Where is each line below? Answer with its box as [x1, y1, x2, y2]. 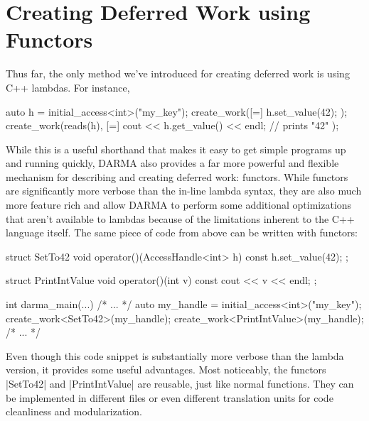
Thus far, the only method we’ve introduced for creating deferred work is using [6, 66, 350, 81]
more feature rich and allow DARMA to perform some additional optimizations [6, 197, 352, 212]
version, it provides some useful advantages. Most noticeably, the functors [6, 362, 326, 377]
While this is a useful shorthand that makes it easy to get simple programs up [6, 141, 346, 156]
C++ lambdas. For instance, [6, 80, 130, 94]
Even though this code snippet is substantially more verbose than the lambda [6, 348, 344, 363]
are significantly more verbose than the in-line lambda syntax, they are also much [6, 183, 362, 198]
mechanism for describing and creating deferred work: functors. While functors [6, 169, 348, 184]
